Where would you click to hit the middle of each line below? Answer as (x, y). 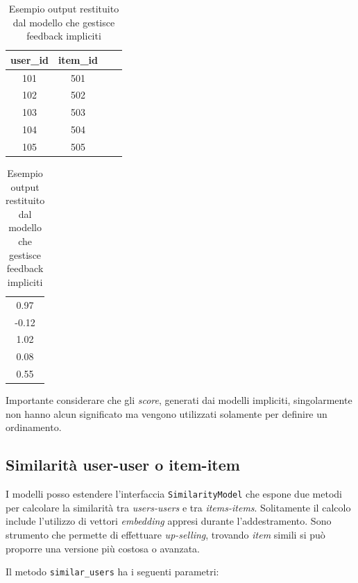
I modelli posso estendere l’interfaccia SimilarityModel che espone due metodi (174, 494)
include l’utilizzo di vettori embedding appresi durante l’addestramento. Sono (169, 521)
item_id (78, 59)
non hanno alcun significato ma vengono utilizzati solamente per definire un (167, 413)
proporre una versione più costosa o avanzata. (103, 548)
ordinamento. (34, 427)
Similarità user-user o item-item (123, 465)
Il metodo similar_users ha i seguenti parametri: (112, 572)
